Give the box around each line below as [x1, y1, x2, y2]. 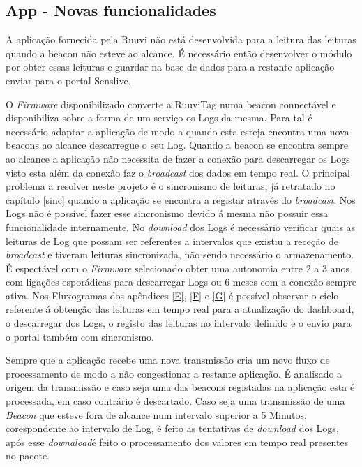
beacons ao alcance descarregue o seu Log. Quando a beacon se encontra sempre [6, 138, 349, 152]
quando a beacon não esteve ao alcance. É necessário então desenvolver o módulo [6, 45, 352, 60]
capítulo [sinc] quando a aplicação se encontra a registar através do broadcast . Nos [6, 192, 356, 207]
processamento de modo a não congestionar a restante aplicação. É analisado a [6, 366, 342, 380]
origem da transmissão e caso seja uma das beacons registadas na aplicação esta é [6, 380, 355, 394]
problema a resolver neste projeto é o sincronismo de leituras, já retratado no [6, 179, 335, 193]
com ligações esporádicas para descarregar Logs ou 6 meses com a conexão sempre [6, 274, 356, 289]
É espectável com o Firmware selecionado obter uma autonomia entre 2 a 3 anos [6, 260, 349, 275]
